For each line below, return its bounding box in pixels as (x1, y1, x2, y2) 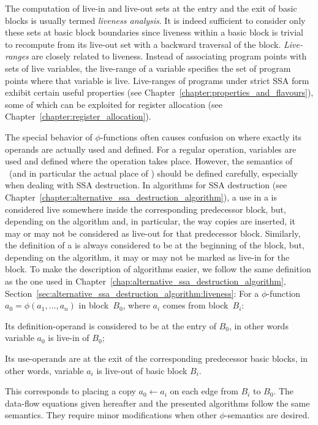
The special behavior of (5, 130, 93, 143)
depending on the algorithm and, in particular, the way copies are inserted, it (5, 215, 296, 228)
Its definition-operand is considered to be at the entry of (5, 319, 216, 332)
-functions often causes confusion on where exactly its (100, 130, 302, 143)
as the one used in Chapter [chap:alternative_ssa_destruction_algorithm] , (5, 275, 286, 288)
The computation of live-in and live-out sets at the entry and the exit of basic (5, 2, 297, 14)
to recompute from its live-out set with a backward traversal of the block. (5, 37, 281, 50)
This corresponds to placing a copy (5, 385, 136, 397)
